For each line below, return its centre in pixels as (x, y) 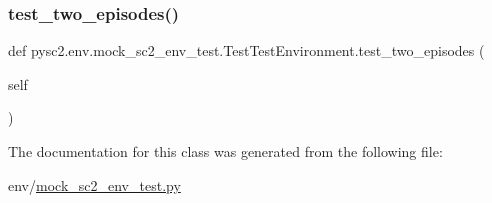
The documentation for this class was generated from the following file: (225, 151)
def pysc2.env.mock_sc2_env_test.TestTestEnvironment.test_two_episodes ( (246, 50)
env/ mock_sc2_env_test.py (94, 184)
